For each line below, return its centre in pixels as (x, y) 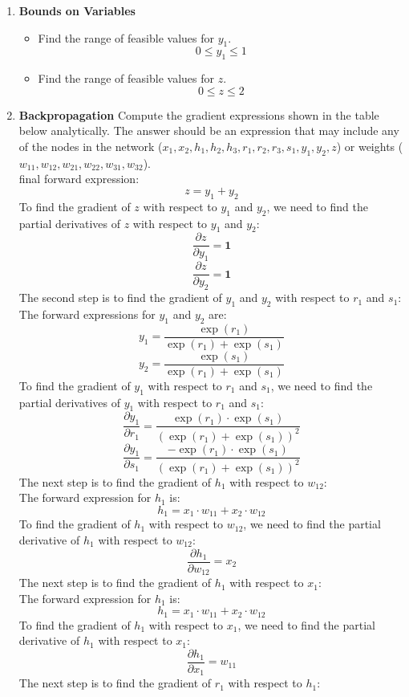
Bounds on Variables (77, 10)
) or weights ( (370, 146)
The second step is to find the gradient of (120, 298)
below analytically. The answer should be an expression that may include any (209, 130)
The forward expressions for (87, 314)
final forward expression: (79, 179)
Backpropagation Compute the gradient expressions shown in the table (199, 114)
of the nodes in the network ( (91, 146)
